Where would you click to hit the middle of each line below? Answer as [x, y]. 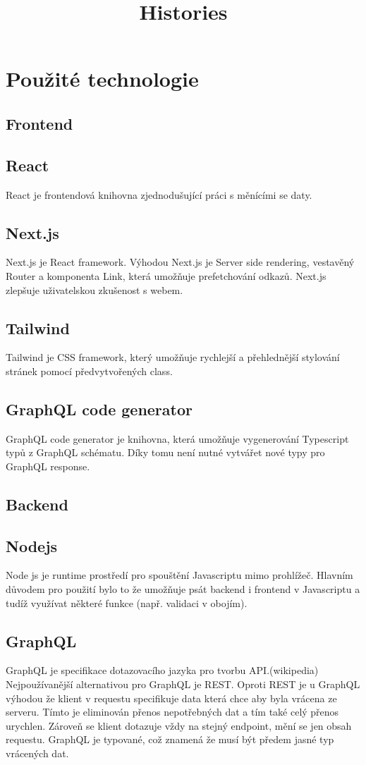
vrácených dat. [37, 753]
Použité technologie [102, 79]
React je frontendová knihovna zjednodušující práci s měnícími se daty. [159, 194]
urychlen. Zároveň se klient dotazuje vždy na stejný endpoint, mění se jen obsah [179, 725]
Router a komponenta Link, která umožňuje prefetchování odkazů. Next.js [166, 275]
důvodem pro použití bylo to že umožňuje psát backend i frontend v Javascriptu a [183, 589]
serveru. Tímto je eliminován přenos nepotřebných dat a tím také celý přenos [172, 712]
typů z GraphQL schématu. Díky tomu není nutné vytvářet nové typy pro [165, 452]
